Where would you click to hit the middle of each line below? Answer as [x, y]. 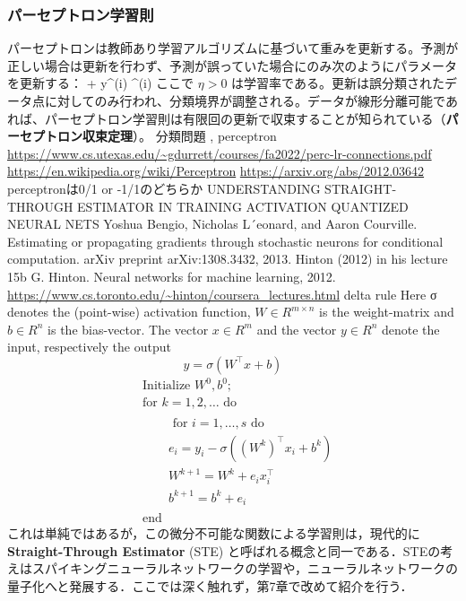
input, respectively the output [89, 347]
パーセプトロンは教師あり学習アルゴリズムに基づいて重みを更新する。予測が [233, 48]
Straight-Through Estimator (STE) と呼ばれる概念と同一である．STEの [224, 550]
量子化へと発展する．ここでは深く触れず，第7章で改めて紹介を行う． [210, 586]
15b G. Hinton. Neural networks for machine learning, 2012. [172, 276]
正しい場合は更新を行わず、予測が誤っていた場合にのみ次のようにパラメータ [232, 65]
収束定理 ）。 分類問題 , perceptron [179, 136]
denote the [410, 329]
